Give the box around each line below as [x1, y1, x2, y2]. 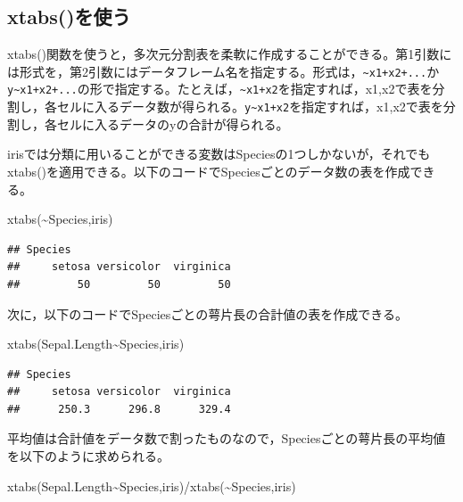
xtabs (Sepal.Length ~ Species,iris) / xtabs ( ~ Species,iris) [7, 476, 296, 495]
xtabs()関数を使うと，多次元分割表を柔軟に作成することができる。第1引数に [7, 45, 452, 63]
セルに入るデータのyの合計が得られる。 [56, 114, 289, 133]
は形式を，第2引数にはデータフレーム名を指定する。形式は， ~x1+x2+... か [7, 62, 440, 80]
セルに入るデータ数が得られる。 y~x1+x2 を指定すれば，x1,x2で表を [56, 97, 443, 116]
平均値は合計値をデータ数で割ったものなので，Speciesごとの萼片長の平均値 [7, 429, 446, 448]
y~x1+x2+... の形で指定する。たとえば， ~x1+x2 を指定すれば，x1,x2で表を [7, 79, 433, 98]
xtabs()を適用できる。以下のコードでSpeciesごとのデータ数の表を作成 [7, 161, 410, 180]
